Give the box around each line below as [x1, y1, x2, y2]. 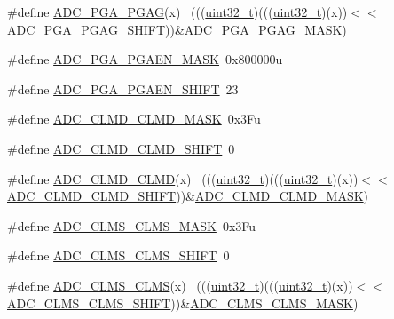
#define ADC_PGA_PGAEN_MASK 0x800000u [7, 50, 283, 68]
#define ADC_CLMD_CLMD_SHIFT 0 [7, 139, 235, 157]
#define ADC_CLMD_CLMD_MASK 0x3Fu [7, 109, 261, 128]
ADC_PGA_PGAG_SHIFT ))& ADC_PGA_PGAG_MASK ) [7, 20, 347, 38]
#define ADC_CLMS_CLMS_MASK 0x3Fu [7, 216, 256, 235]
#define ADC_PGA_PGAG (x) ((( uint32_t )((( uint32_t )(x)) [7, 3, 348, 20]
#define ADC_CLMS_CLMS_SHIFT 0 [7, 246, 230, 265]
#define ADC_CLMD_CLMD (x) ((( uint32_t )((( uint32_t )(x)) [7, 169, 359, 187]
